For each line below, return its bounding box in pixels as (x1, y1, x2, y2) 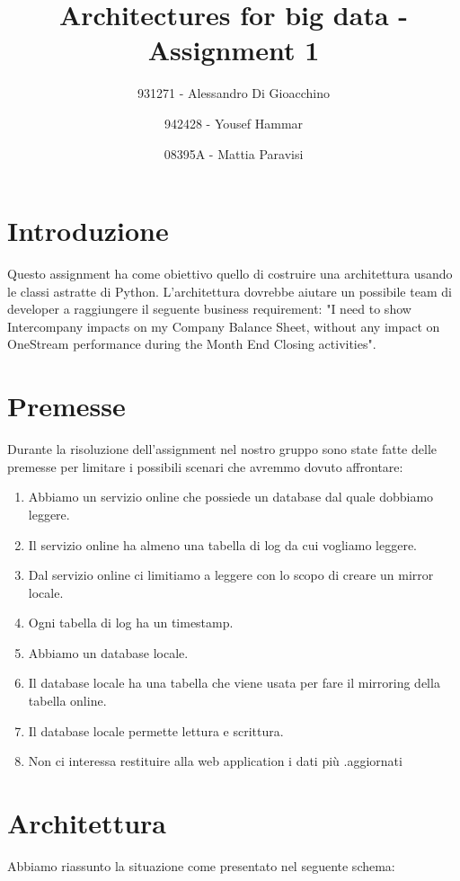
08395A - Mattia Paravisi (164, 144, 304, 163)
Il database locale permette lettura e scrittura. (28, 721, 284, 740)
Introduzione (7, 212, 169, 249)
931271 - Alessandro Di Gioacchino (137, 84, 330, 102)
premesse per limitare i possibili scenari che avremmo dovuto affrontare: (7, 457, 403, 476)
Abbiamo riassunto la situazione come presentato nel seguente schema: (7, 856, 395, 875)
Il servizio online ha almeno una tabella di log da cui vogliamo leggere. (28, 535, 418, 554)
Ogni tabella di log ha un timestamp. (28, 613, 234, 632)
